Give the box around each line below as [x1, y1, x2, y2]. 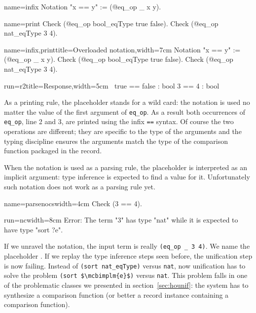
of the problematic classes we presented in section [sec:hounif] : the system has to [4, 279, 249, 290]
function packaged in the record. [4, 145, 102, 156]
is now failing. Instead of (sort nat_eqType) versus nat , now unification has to [4, 260, 246, 270]
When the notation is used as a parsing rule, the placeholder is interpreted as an [4, 162, 247, 172]
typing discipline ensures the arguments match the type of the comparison [4, 135, 228, 146]
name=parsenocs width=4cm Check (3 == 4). [4, 198, 142, 208]
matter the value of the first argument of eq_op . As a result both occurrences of [4, 106, 245, 117]
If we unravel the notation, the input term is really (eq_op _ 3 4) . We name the [4, 241, 250, 251]
